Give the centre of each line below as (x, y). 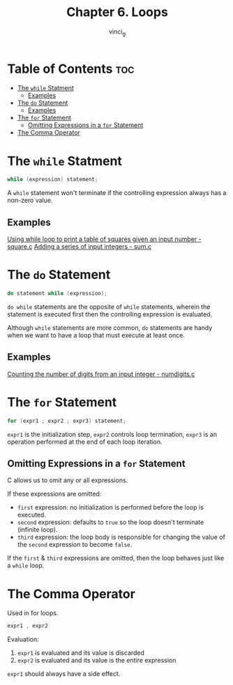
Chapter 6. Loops (117, 12)
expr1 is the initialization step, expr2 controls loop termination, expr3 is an (112, 434)
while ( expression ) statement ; (53, 180)
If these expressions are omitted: (54, 494)
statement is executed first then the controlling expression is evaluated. (110, 314)
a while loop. (26, 565)
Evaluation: (23, 640)
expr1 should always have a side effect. (64, 674)
